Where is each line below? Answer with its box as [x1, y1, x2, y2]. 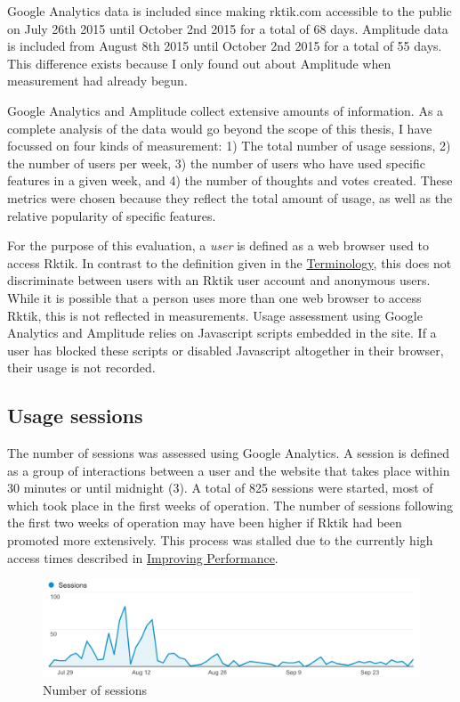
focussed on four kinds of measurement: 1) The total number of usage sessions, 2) [7, 136, 451, 155]
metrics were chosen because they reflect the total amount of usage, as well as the [7, 188, 453, 207]
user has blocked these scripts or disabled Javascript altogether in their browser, [7, 340, 444, 359]
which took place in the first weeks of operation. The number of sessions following [7, 495, 454, 514]
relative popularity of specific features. [7, 206, 216, 224]
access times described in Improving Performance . [7, 548, 278, 567]
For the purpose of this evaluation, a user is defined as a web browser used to [7, 236, 430, 255]
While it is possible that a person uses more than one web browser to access [7, 288, 422, 306]
